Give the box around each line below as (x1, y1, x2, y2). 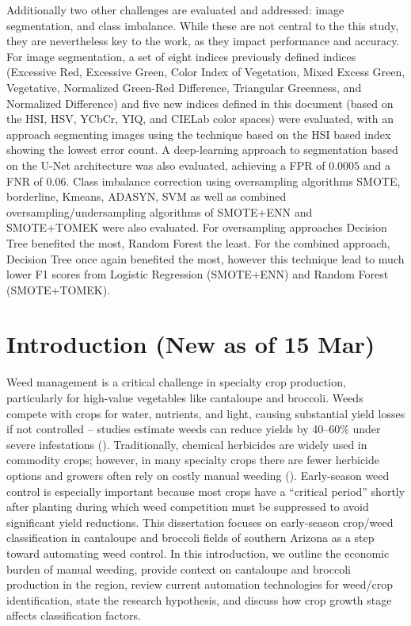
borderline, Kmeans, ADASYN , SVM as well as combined (6, 188, 287, 205)
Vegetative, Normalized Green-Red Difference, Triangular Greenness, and (6, 79, 362, 95)
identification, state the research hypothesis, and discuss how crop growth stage (6, 591, 392, 608)
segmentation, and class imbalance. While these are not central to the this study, (6, 17, 399, 33)
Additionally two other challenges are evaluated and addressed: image (6, 2, 344, 17)
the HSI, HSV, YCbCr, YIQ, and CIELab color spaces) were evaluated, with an (6, 110, 394, 127)
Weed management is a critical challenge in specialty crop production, (6, 374, 346, 390)
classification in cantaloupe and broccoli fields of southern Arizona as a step (6, 529, 375, 546)
